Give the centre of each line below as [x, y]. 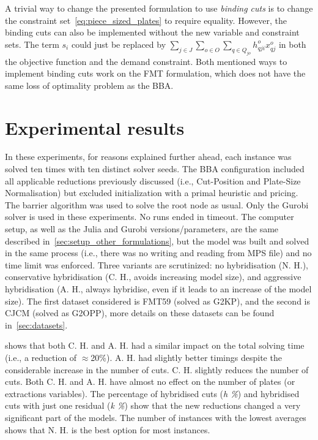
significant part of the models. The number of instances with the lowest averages [156, 417]
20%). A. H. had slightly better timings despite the [186, 357]
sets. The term [32, 44]
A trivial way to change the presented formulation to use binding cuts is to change [159, 8]
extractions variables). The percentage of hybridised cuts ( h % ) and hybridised [152, 393]
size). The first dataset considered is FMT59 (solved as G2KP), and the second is [157, 301]
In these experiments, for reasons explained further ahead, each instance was [148, 157]
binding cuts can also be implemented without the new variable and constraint [152, 32]
